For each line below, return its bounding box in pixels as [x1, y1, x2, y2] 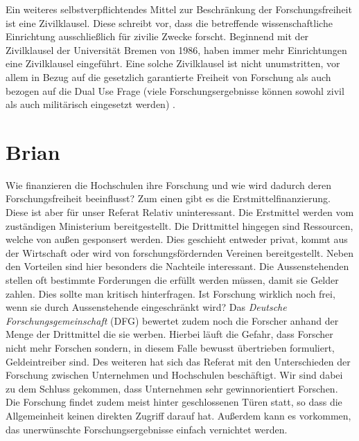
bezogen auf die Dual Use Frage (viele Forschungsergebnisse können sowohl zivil [6, 83, 344, 98]
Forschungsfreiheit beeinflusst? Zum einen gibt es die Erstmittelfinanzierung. [6, 191, 331, 206]
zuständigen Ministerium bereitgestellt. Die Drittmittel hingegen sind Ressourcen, [6, 218, 353, 233]
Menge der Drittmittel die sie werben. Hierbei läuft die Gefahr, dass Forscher [6, 327, 333, 341]
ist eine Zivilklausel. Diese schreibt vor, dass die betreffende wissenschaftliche [6, 15, 333, 30]
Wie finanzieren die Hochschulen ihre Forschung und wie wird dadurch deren [6, 177, 332, 192]
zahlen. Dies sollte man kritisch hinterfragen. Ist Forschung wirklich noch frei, [6, 286, 335, 300]
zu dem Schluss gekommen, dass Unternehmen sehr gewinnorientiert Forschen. [6, 381, 338, 395]
